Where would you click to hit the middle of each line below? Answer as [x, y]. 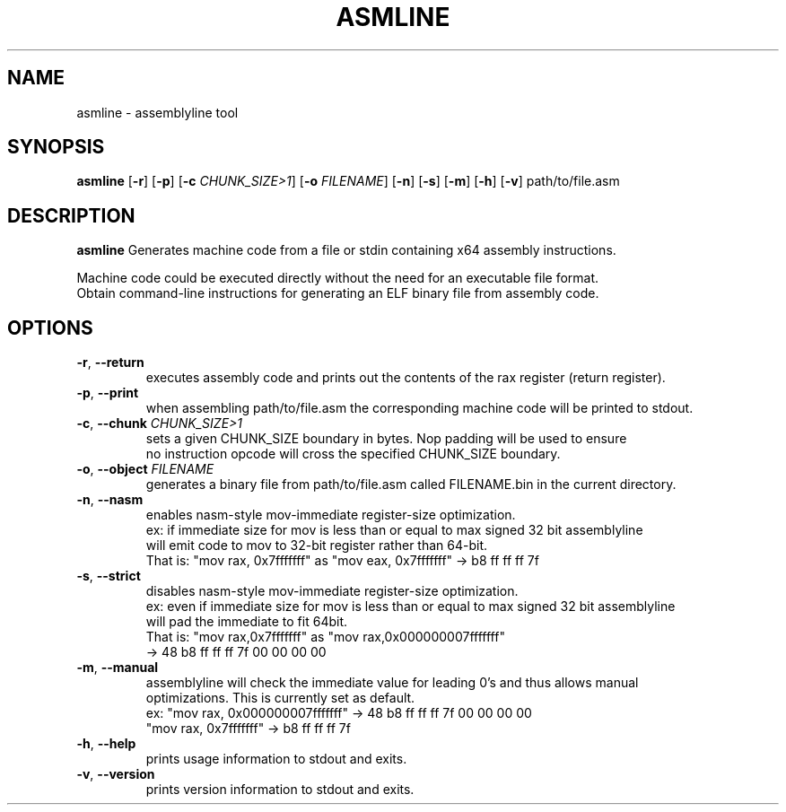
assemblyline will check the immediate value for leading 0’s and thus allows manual [392, 683]
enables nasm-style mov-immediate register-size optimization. [331, 515]
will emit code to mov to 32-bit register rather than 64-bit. [317, 546]
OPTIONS [50, 327]
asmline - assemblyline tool [157, 112]
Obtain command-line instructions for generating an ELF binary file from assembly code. [338, 293]
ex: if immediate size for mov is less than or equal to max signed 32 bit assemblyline [394, 530]
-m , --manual [118, 668]
